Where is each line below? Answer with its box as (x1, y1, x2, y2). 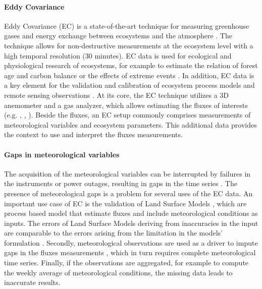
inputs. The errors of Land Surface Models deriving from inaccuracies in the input (4, 217, 258, 228)
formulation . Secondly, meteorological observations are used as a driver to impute (4, 237, 258, 248)
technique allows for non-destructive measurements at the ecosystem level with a (4, 40, 253, 50)
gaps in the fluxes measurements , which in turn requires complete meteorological (4, 247, 256, 258)
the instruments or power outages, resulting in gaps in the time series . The (4, 178, 237, 189)
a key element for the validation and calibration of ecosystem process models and (4, 80, 255, 90)
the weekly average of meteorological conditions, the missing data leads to (4, 267, 233, 277)
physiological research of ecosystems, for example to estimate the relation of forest (4, 60, 258, 71)
